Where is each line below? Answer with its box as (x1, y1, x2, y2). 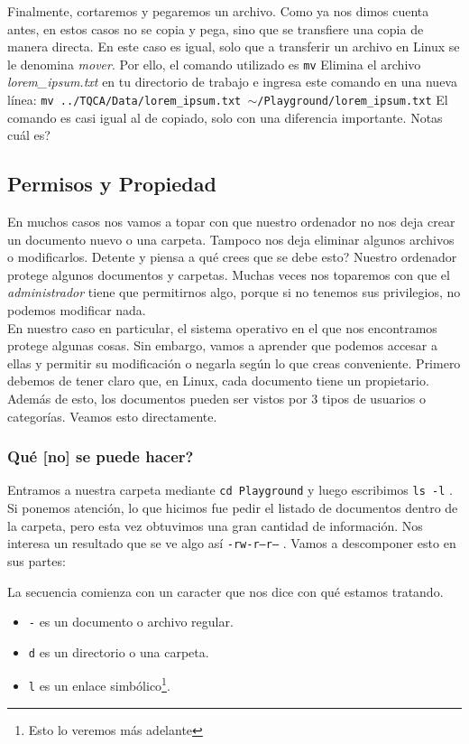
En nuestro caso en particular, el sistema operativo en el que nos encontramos (7, 318, 437, 337)
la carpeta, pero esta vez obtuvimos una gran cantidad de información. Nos (7, 516, 423, 535)
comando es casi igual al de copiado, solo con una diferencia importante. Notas (7, 107, 443, 126)
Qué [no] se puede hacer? (7, 445, 194, 468)
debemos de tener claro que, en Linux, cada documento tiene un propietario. (7, 371, 429, 390)
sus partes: (7, 551, 66, 570)
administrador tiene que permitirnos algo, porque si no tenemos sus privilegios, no (7, 283, 461, 302)
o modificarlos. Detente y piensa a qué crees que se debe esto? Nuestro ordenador (7, 247, 457, 266)
